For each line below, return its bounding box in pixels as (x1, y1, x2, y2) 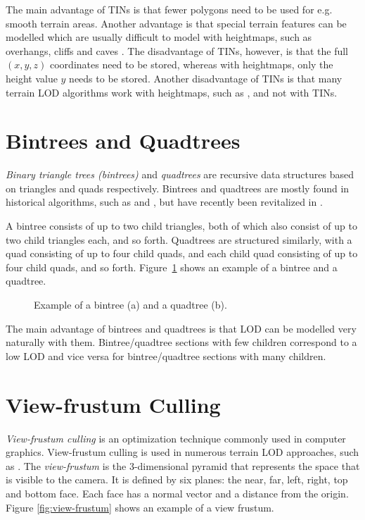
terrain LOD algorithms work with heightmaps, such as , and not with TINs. (6, 85, 338, 99)
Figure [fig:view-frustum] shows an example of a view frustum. (6, 500, 274, 514)
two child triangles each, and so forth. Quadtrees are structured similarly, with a (6, 232, 352, 247)
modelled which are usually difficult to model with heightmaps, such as (6, 30, 312, 44)
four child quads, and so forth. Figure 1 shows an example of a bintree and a (6, 259, 338, 274)
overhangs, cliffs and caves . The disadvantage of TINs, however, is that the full (6, 43, 349, 58)
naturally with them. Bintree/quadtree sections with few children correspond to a (6, 335, 357, 349)
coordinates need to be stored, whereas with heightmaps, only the (50, 57, 333, 72)
